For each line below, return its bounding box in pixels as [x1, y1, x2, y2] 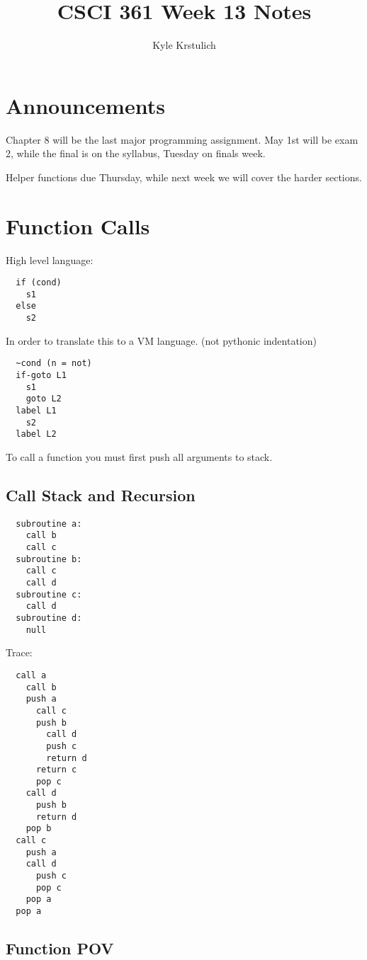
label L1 [16, 406, 57, 416]
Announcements [6, 91, 165, 120]
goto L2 [26, 394, 62, 404]
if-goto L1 [16, 370, 67, 381]
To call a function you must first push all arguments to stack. [6, 449, 273, 464]
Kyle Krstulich [152, 38, 216, 52]
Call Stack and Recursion [6, 484, 196, 505]
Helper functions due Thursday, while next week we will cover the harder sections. [6, 169, 362, 184]
